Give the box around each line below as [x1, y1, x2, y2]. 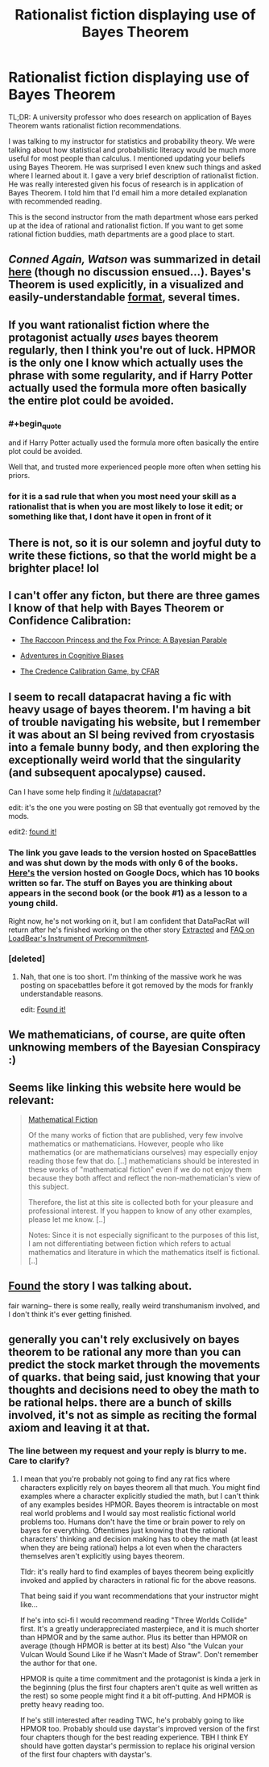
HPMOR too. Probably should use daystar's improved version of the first [19, 1723, 260, 1733]
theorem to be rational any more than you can [8, 1345, 242, 1359]
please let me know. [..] [27, 1215, 106, 1224]
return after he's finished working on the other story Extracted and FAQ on [8, 925, 255, 934]
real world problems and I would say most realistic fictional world [19, 1508, 236, 1517]
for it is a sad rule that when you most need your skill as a [8, 491, 237, 502]
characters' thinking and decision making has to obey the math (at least [19, 1534, 258, 1543]
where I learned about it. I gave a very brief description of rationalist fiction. [8, 170, 259, 180]
